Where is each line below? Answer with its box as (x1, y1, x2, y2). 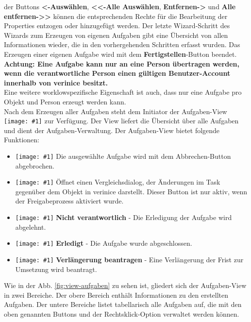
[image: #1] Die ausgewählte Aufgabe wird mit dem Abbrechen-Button (15, 151, 231, 161)
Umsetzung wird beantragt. (15, 264, 97, 274)
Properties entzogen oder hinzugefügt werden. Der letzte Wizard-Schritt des (4, 20, 230, 31)
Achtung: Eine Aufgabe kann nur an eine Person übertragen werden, (4, 58, 239, 68)
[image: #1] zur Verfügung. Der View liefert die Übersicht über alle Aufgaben (4, 116, 239, 126)
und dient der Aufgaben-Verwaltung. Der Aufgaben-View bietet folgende (4, 125, 220, 135)
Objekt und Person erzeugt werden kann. (4, 96, 126, 106)
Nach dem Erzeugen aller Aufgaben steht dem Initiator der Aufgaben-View (4, 106, 227, 116)
